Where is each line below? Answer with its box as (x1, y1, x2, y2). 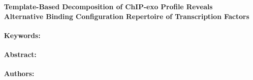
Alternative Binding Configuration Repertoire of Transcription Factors (4, 11, 250, 21)
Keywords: (4, 30, 41, 40)
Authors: (4, 68, 34, 79)
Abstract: (4, 49, 37, 59)
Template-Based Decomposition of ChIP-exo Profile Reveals (4, 1, 213, 11)
